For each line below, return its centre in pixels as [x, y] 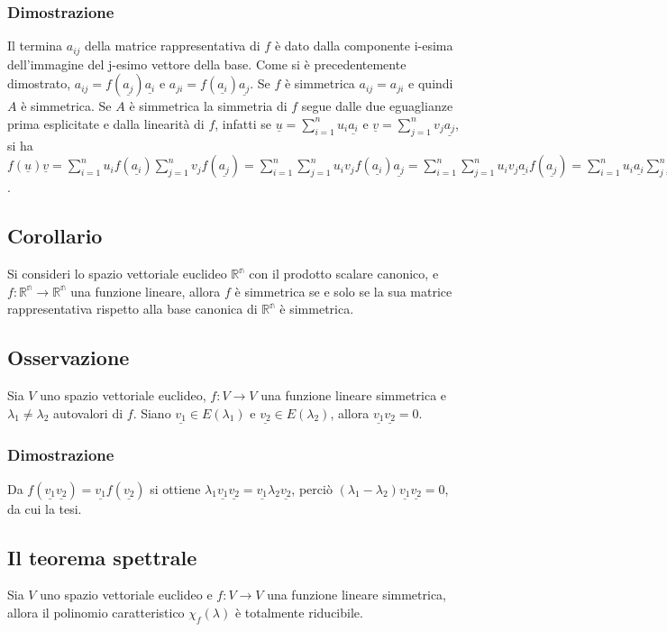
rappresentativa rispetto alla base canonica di [132, 309]
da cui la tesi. [45, 508]
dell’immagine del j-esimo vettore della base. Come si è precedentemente [207, 64]
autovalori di [88, 412]
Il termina [35, 46]
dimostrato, [39, 83]
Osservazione [69, 357]
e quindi [431, 83]
